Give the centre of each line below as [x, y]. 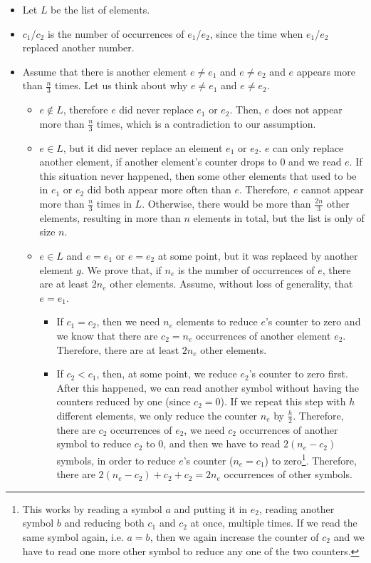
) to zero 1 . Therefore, [310, 459]
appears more [326, 71]
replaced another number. [78, 47]
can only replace [308, 147]
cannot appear [333, 189]
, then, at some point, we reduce [167, 374]
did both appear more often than [159, 189]
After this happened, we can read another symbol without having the [208, 387]
